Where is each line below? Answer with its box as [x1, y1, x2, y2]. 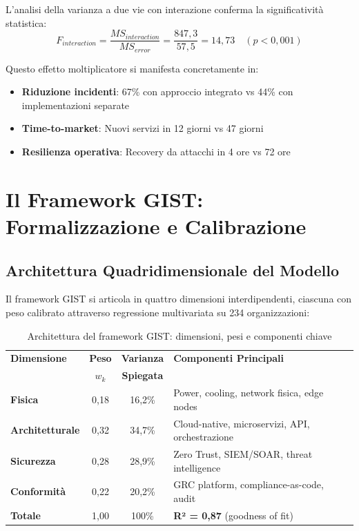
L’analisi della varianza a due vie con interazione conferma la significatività [6, 2, 324, 16]
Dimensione [10, 351, 67, 365]
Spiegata [122, 368, 164, 383]
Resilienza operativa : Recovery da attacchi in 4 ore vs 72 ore [21, 144, 291, 159]
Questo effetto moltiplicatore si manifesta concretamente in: [6, 61, 259, 75]
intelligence [173, 460, 221, 474]
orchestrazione [173, 429, 234, 444]
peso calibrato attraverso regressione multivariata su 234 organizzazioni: [6, 305, 310, 320]
